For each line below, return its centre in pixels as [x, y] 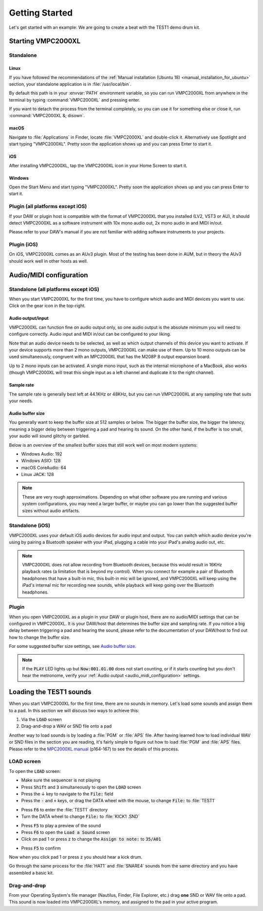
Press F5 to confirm [41, 848]
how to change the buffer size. [40, 637]
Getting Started [41, 13]
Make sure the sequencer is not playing [61, 780]
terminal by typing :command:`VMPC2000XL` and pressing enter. [75, 100]
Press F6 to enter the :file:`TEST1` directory [65, 809]
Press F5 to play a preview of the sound [61, 826]
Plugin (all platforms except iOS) [48, 207]
